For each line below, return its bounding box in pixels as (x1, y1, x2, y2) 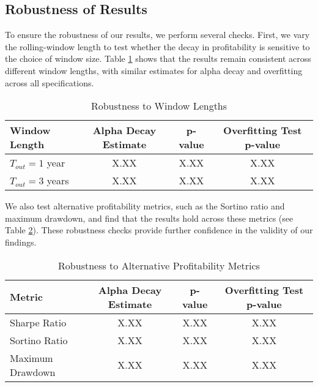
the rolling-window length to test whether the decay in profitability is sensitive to (5, 40, 310, 53)
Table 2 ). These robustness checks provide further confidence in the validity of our (5, 224, 313, 236)
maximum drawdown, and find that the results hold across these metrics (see (5, 211, 294, 224)
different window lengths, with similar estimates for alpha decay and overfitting (5, 64, 303, 77)
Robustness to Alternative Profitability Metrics (58, 258, 260, 272)
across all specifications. (5, 76, 94, 89)
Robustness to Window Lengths (91, 99, 227, 113)
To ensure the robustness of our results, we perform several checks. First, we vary (5, 28, 310, 41)
